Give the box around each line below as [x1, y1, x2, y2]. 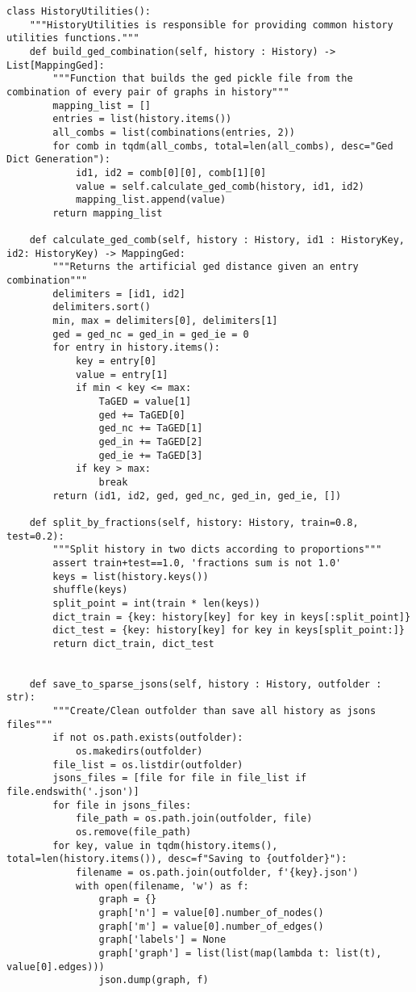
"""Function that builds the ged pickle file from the [52, 73, 353, 85]
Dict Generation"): [6, 153, 110, 166]
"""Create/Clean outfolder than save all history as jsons [52, 705, 376, 717]
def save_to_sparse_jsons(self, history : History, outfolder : [29, 678, 382, 690]
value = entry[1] [75, 368, 168, 380]
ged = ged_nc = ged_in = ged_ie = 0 [52, 328, 249, 340]
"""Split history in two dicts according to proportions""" [52, 544, 382, 556]
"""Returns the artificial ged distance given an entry [52, 261, 359, 273]
